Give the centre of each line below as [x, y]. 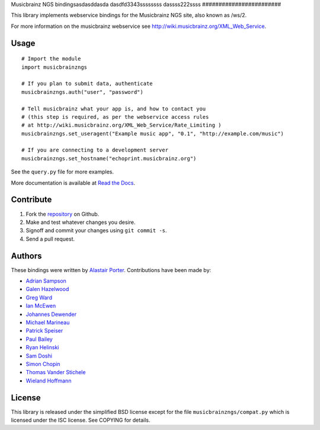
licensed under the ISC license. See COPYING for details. [81, 420]
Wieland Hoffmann [49, 381]
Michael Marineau [48, 322]
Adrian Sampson [46, 281]
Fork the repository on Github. [63, 214]
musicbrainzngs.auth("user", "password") [82, 92]
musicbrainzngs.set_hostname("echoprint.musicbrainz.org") [109, 158]
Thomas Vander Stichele [56, 372]
